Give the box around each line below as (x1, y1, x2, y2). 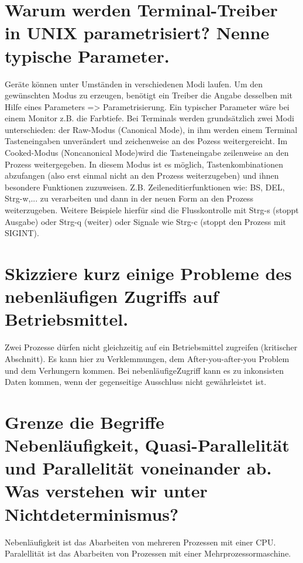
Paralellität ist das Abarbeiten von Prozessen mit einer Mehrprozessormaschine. (5, 547, 291, 559)
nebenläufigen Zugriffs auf (5, 284, 219, 308)
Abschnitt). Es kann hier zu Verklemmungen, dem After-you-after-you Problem (5, 352, 290, 364)
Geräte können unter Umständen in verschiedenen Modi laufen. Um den (5, 77, 263, 90)
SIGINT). (5, 227, 39, 239)
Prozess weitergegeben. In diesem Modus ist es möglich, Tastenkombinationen (5, 158, 283, 170)
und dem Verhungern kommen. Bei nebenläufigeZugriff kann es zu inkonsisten (5, 364, 284, 376)
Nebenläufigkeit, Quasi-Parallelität (5, 433, 290, 457)
